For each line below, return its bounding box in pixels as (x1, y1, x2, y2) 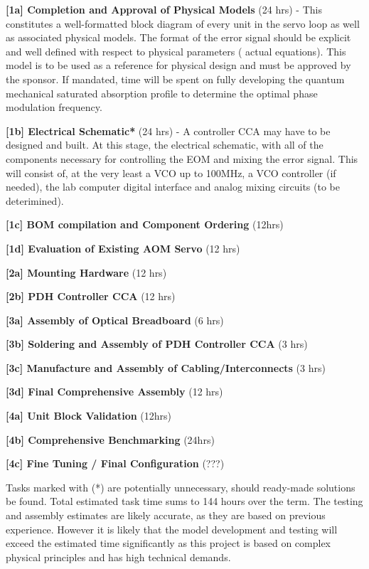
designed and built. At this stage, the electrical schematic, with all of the (6, 137, 323, 152)
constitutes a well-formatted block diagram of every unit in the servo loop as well (6, 16, 360, 31)
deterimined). (6, 193, 64, 208)
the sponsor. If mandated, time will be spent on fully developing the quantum (6, 71, 345, 86)
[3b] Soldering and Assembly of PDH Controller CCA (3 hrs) (6, 336, 308, 351)
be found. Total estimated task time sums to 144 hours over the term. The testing (6, 494, 363, 509)
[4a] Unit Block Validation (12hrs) (6, 408, 171, 423)
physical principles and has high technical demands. (6, 549, 231, 564)
